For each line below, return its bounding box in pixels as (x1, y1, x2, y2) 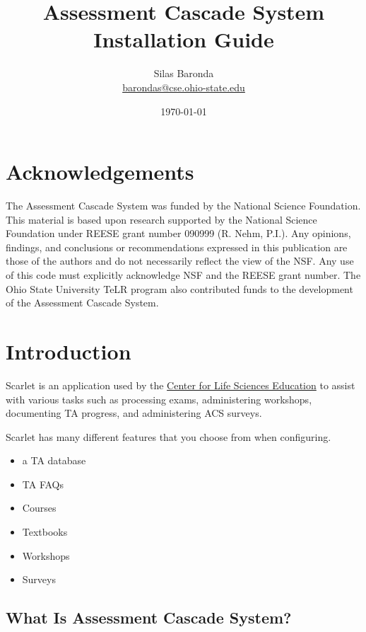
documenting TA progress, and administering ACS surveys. (6, 406, 262, 420)
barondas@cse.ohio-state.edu (122, 79, 245, 94)
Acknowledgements (6, 157, 194, 186)
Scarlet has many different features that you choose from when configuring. (6, 429, 331, 444)
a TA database (22, 453, 86, 468)
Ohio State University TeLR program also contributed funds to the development (6, 281, 353, 296)
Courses (22, 500, 57, 515)
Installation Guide (93, 25, 274, 54)
